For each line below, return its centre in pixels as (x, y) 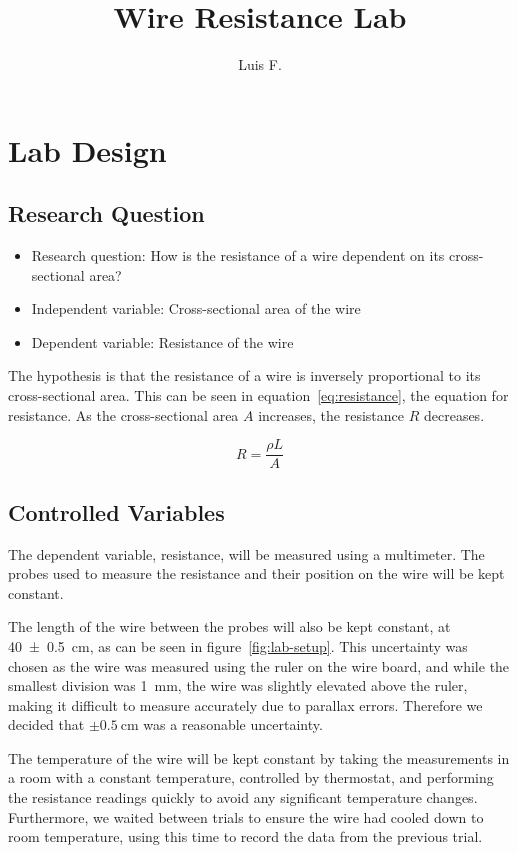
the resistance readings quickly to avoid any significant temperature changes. (243, 797)
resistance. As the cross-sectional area (123, 414)
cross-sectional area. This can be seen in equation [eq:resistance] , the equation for (258, 395)
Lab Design (87, 149)
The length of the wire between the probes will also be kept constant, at (229, 626)
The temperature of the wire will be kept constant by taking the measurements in (259, 757)
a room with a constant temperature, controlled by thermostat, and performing (251, 777)
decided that (46, 724)
